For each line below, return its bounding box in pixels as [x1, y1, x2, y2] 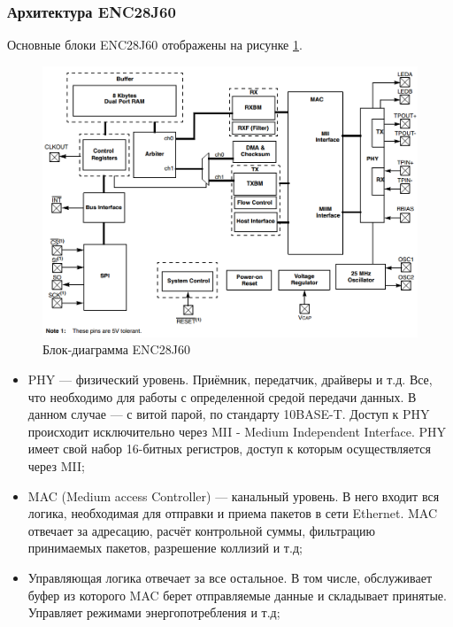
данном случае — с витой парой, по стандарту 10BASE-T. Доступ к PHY [27, 405, 430, 423]
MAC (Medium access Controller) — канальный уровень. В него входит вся [27, 486, 440, 505]
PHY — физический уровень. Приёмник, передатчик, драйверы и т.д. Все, [27, 369, 433, 388]
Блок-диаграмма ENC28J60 [42, 340, 190, 359]
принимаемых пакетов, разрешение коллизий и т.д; [27, 538, 303, 557]
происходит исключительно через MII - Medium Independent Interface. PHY [27, 422, 446, 440]
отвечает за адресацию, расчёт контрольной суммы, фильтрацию [27, 521, 376, 539]
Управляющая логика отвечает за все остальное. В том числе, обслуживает [27, 568, 433, 586]
